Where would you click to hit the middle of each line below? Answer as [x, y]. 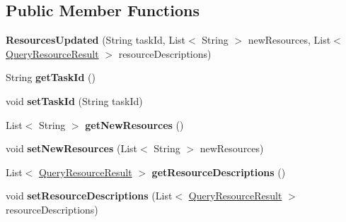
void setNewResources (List [72, 148]
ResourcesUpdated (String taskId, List [96, 40]
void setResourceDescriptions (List [89, 196]
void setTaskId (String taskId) [74, 100]
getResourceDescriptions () [219, 172]
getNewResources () [134, 124]
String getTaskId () [51, 77]
